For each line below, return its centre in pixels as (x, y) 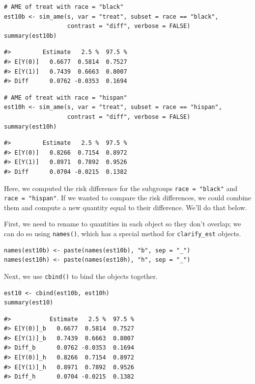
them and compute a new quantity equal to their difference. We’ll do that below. (126, 207)
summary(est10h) (30, 126)
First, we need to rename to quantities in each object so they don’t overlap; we (123, 224)
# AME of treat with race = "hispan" (66, 97)
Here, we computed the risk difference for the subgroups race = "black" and (121, 188)
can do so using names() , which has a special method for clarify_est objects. (123, 233)
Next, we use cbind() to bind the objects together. (81, 276)
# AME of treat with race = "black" (64, 7)
